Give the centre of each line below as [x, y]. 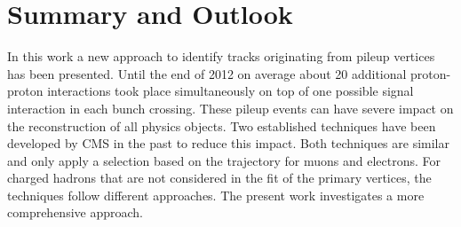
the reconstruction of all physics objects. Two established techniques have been [222, 125]
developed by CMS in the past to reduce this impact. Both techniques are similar [228, 143]
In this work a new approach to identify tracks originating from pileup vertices [221, 56]
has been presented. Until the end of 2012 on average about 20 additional [207, 73]
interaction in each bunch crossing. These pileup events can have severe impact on [230, 108]
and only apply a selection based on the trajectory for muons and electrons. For [224, 160]
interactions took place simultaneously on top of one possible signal [230, 91]
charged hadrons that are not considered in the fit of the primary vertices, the [219, 178]
